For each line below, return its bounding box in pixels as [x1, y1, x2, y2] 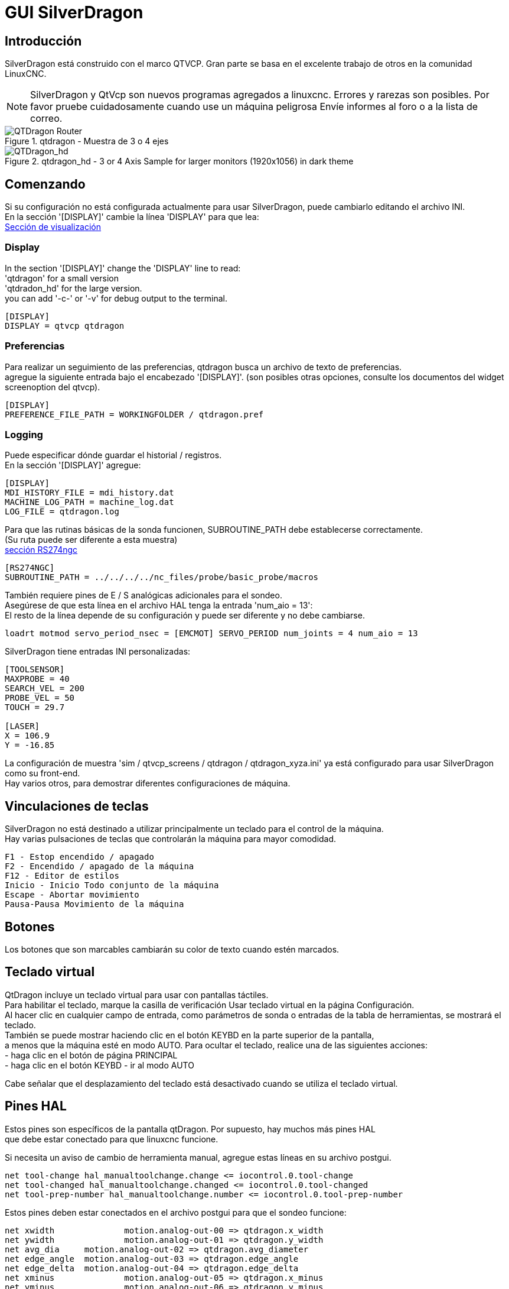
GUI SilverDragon [5, 2, 143, 22]
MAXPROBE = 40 [5, 674, 70, 684]
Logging [5, 428, 43, 441]
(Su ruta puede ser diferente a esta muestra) [5, 535, 178, 545]
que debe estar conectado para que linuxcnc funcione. [5, 1133, 218, 1144]
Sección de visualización [5, 222, 102, 232]
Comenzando [5, 176, 86, 192]
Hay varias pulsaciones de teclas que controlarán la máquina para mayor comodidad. [5, 834, 337, 844]
